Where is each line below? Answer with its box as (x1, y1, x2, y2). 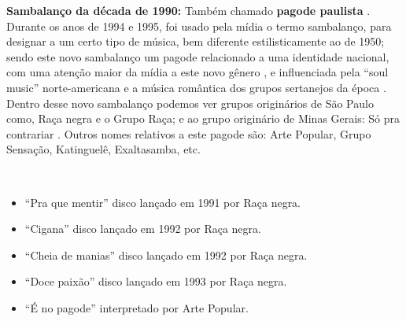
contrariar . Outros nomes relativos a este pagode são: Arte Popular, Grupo (6, 125, 371, 142)
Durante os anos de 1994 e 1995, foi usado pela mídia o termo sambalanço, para (6, 17, 392, 34)
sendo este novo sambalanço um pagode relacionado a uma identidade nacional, (6, 48, 389, 65)
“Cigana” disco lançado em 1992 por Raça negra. (24, 220, 261, 237)
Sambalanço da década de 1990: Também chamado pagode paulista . (6, 2, 371, 18)
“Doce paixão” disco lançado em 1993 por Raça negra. (24, 273, 287, 290)
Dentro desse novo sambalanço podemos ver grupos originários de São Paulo (6, 94, 374, 111)
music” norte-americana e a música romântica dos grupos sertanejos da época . (6, 79, 386, 95)
